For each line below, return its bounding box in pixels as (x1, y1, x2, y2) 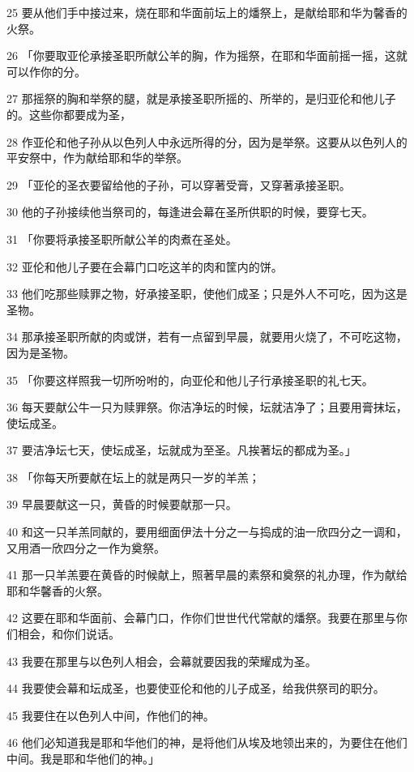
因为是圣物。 (6, 343, 75, 360)
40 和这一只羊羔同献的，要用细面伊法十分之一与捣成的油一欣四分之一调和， (6, 523, 408, 540)
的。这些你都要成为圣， (6, 105, 131, 122)
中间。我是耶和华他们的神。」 (6, 750, 160, 766)
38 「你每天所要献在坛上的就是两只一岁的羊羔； (6, 468, 260, 485)
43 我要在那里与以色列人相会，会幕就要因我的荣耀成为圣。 (6, 652, 317, 669)
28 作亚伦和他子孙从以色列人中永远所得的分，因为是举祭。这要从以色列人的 (6, 133, 408, 150)
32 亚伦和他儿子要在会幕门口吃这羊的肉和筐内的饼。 (6, 258, 283, 275)
